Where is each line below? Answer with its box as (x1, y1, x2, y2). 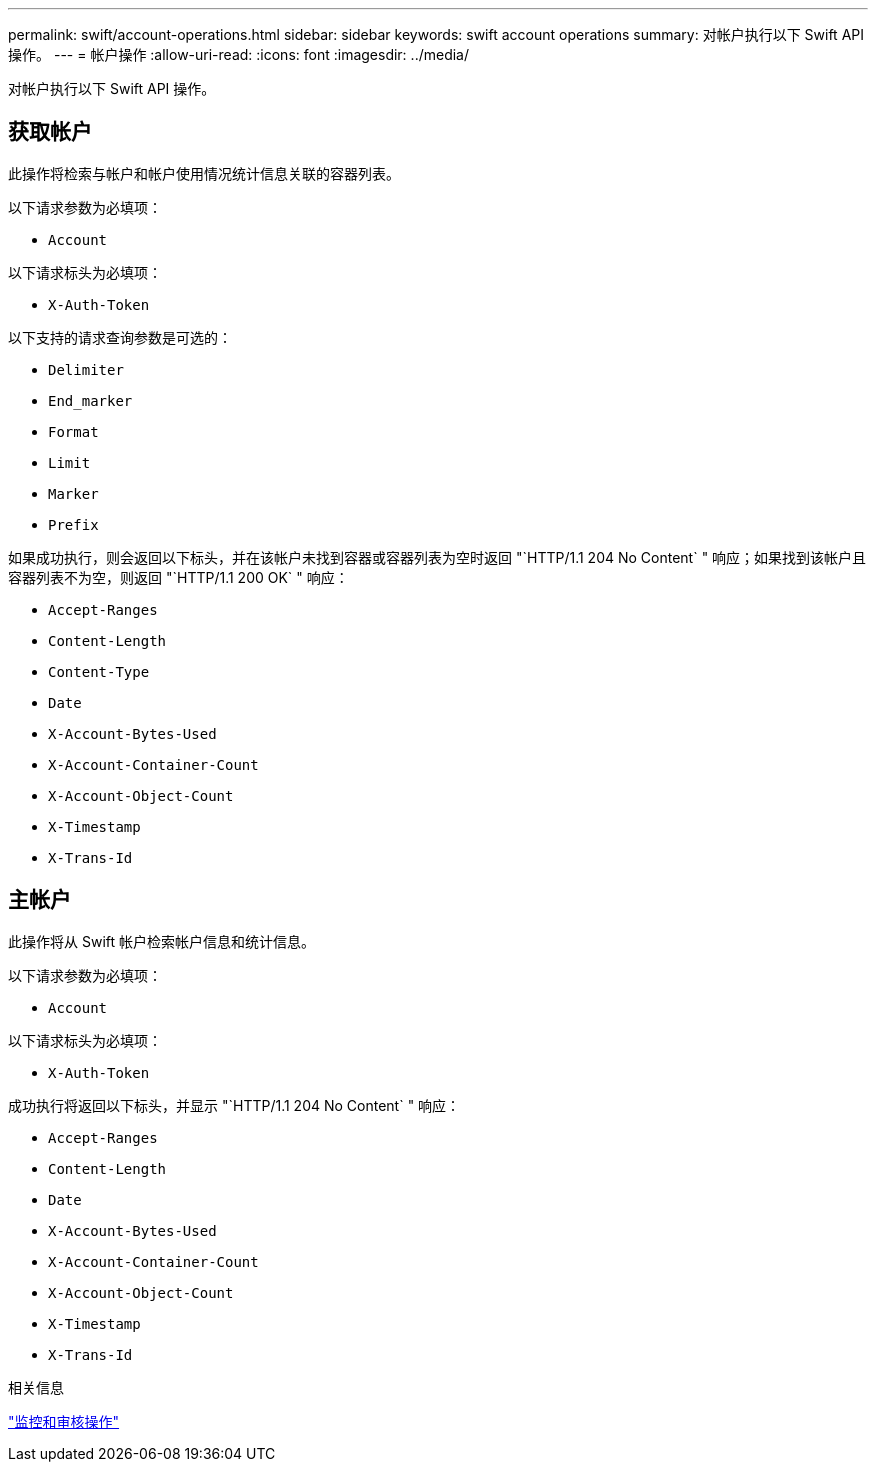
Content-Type (48, 663, 150, 680)
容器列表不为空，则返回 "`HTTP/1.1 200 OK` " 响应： (8, 568, 349, 586)
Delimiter (48, 361, 124, 378)
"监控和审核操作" (8, 1412, 120, 1430)
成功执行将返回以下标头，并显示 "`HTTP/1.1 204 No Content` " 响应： (8, 1096, 461, 1114)
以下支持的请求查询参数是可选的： (8, 328, 232, 346)
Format (48, 423, 99, 440)
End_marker (48, 392, 133, 409)
